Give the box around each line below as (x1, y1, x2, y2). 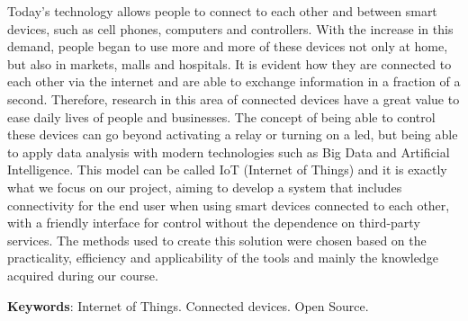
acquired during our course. (7, 265, 158, 284)
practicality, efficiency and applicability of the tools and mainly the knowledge (7, 248, 438, 267)
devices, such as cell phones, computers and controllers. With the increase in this (7, 19, 454, 38)
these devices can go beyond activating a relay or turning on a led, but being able (7, 125, 458, 144)
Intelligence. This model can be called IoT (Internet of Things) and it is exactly (7, 160, 447, 179)
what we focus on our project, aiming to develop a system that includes (7, 177, 402, 196)
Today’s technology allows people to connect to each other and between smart (7, 2, 437, 20)
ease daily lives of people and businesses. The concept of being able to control (7, 107, 436, 126)
